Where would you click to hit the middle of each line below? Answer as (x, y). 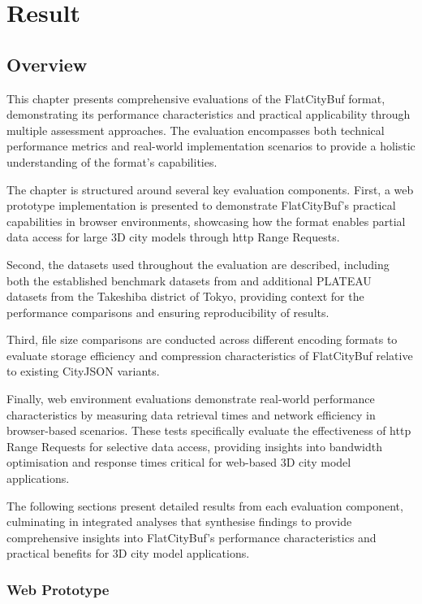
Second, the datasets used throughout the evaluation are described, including (198, 264)
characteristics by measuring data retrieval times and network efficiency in (191, 414)
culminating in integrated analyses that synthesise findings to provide (179, 521)
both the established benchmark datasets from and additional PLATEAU (189, 280)
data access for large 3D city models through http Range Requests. (173, 237)
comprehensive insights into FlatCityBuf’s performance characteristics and (192, 537)
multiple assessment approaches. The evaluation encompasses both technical (196, 130)
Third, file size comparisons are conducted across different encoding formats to (202, 339)
